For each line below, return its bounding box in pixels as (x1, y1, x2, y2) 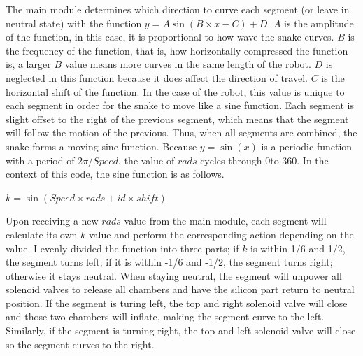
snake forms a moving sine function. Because (6, 138, 197, 153)
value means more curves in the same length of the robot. (64, 57, 311, 71)
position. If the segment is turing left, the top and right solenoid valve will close (6, 295, 348, 310)
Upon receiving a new (6, 213, 99, 228)
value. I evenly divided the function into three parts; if (6, 241, 239, 255)
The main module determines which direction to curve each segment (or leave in (6, 2, 350, 16)
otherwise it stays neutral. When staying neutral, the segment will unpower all (6, 268, 342, 283)
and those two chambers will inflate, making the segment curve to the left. (6, 309, 325, 324)
